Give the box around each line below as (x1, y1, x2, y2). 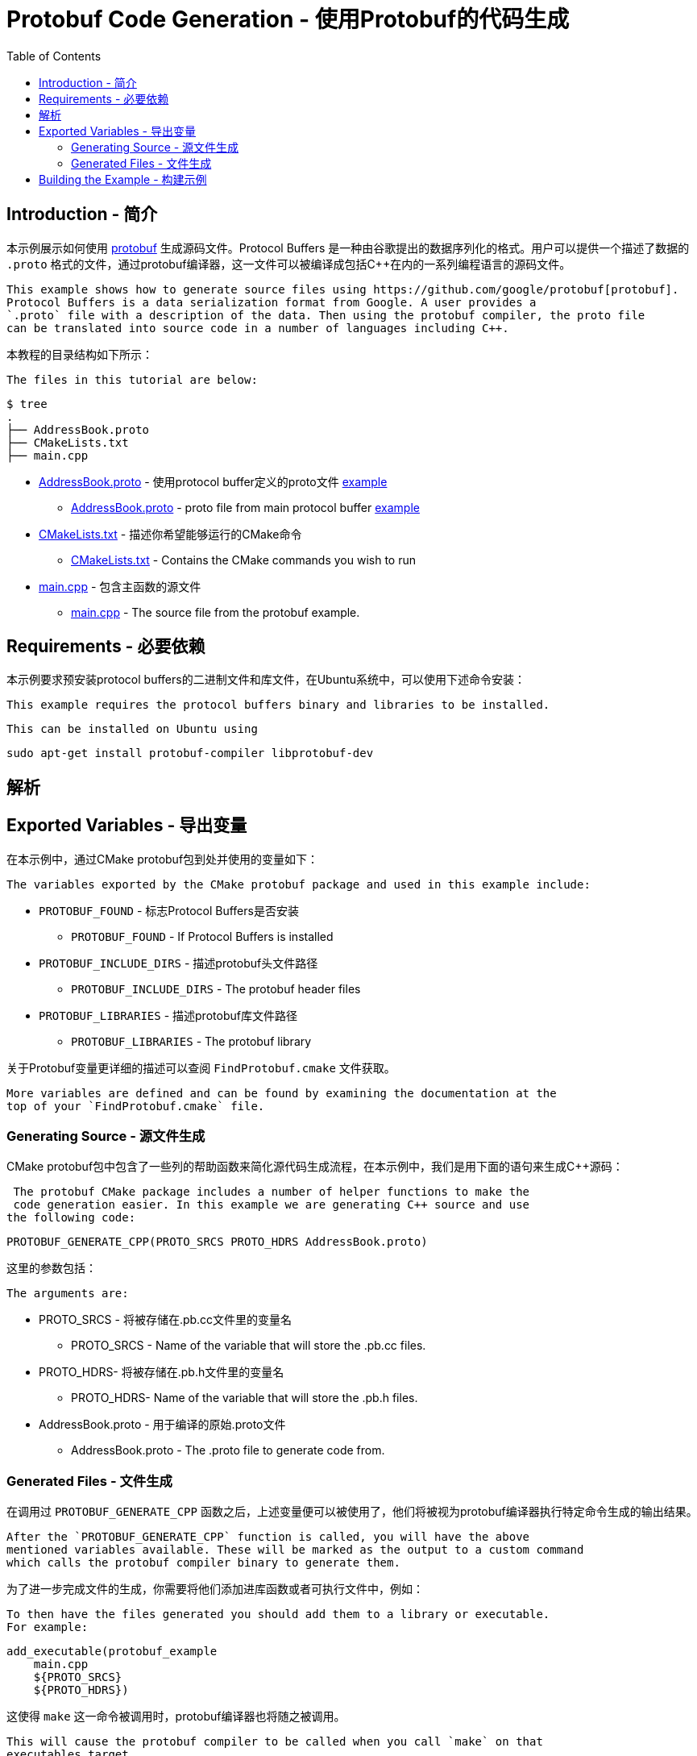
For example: (6, 1621, 89, 1634)
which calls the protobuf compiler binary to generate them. (6, 1556, 400, 1570)
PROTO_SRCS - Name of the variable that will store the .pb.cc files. (71, 1338, 426, 1353)
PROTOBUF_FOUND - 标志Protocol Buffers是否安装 (39, 903, 299, 918)
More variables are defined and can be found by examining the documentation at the (6, 1086, 557, 1100)
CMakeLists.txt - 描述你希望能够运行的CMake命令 (39, 526, 302, 541)
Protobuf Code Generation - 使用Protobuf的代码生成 (6, 6, 570, 33)
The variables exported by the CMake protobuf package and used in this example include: (6, 877, 591, 891)
